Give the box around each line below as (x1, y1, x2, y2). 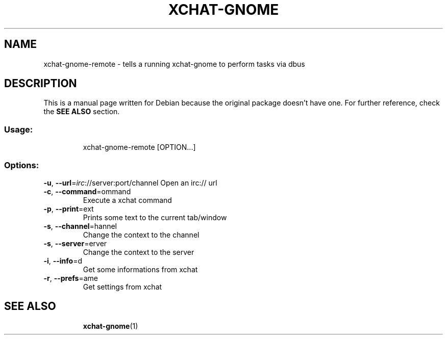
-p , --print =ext (43, 204, 94, 213)
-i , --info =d (43, 256, 83, 265)
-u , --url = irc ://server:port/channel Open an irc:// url (43, 178, 217, 187)
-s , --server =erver (43, 239, 107, 248)
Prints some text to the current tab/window (83, 213, 227, 222)
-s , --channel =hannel (43, 221, 117, 230)
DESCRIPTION (4, 77, 77, 90)
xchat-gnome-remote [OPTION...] (83, 143, 196, 152)
